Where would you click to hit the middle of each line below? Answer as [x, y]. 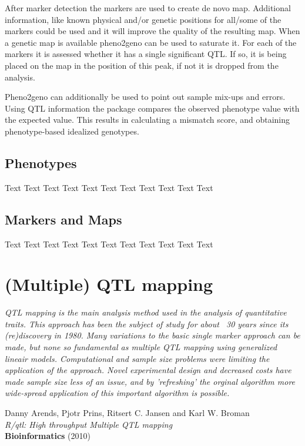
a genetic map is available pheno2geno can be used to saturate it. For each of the [151, 42]
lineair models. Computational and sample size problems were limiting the [137, 358]
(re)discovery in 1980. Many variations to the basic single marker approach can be [152, 335]
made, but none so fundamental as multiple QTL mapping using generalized [141, 347]
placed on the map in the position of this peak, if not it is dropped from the [142, 65]
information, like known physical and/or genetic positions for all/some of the [143, 19]
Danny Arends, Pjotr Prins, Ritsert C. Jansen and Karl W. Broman [127, 413]
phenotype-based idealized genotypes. [72, 131]
